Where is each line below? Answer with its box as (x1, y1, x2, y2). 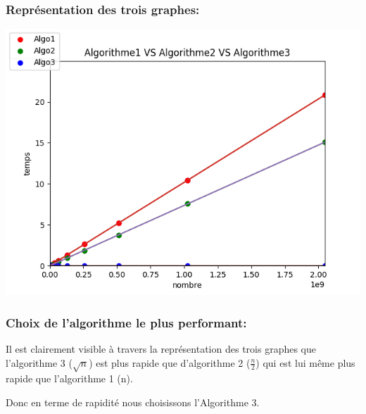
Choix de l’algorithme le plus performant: (6, 313, 247, 331)
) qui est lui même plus (255, 355, 355, 370)
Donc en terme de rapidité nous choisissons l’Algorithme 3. (6, 394, 260, 409)
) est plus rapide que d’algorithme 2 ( (89, 355, 251, 370)
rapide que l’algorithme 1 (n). (6, 371, 133, 386)
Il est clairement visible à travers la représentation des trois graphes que (6, 341, 316, 356)
